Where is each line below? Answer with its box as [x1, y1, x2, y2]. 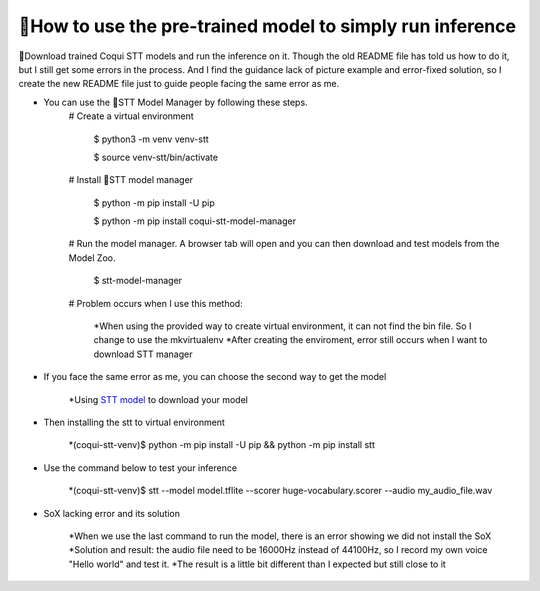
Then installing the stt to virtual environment [43, 416, 225, 428]
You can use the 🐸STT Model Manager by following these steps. [43, 96, 309, 108]
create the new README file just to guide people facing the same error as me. [18, 78, 340, 90]
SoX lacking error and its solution [43, 507, 180, 519]
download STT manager [93, 348, 193, 360]
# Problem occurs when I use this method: [68, 297, 244, 309]
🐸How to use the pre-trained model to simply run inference [18, 15, 517, 37]
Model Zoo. [68, 251, 116, 264]
